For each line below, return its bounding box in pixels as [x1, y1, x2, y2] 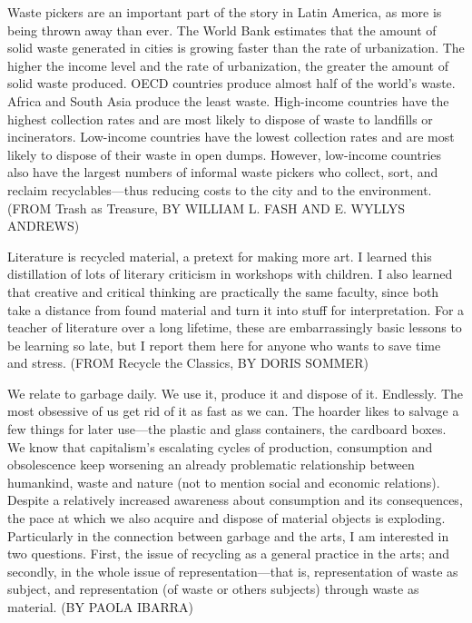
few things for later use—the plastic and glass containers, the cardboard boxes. [7, 420, 447, 439]
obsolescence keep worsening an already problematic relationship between [7, 455, 415, 474]
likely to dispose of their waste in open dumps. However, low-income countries [7, 144, 442, 163]
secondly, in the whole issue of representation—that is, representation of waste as [7, 561, 458, 580]
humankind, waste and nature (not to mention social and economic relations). [7, 472, 440, 491]
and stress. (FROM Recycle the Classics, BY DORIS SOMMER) [7, 353, 369, 372]
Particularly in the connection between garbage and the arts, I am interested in [7, 526, 449, 545]
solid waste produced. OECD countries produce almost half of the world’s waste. [7, 74, 456, 93]
